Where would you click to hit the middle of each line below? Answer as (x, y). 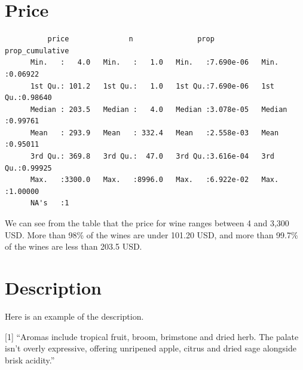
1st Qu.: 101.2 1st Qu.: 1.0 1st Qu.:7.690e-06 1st (152, 86)
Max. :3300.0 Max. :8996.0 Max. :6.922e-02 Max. (154, 180)
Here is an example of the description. (74, 316)
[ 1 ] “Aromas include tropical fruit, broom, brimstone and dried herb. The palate (152, 336)
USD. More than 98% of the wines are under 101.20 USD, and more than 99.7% (151, 234)
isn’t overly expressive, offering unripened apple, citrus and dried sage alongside (151, 348)
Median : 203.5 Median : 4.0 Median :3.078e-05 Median (159, 109)
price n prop (131, 39)
